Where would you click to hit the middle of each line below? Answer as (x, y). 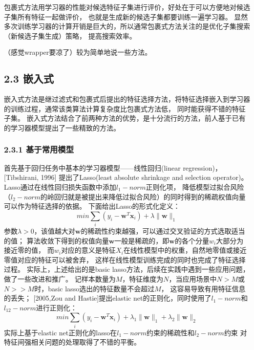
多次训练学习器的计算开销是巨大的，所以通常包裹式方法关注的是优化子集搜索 (127, 26)
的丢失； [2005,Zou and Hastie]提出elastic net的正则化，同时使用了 (108, 298)
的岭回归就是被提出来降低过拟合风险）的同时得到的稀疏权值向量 (143, 196)
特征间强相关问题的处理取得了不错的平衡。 (72, 342)
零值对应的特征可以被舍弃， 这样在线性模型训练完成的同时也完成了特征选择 (125, 259)
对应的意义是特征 (88, 250)
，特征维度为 (143, 279)
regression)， (202, 167)
